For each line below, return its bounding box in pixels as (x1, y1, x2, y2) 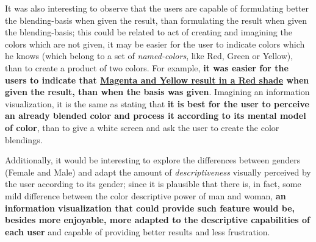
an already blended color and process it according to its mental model (5, 109, 306, 122)
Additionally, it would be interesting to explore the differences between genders (5, 154, 301, 166)
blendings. (5, 133, 43, 146)
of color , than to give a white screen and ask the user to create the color (5, 121, 279, 133)
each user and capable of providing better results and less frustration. (5, 225, 270, 238)
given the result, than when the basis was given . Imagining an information (5, 85, 310, 98)
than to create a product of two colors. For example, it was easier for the (5, 61, 289, 74)
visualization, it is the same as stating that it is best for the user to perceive (5, 97, 309, 110)
